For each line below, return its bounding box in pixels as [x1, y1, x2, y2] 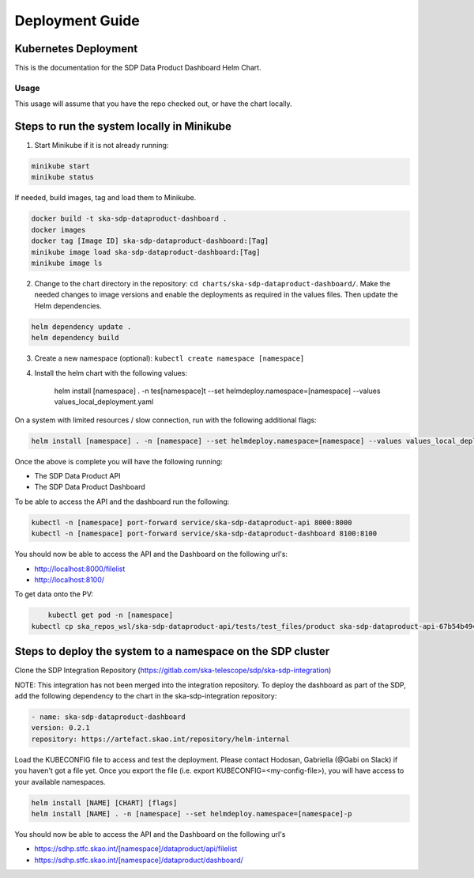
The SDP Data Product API [34, 471, 121, 481]
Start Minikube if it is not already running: [34, 141, 169, 150]
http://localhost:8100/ [34, 574, 105, 585]
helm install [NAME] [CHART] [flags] [31, 798, 178, 807]
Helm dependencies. [34, 301, 102, 310]
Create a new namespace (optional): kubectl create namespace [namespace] [34, 354, 305, 363]
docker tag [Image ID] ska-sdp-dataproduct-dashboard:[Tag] [31, 237, 269, 245]
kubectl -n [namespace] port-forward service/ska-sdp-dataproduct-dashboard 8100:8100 [31, 529, 378, 538]
